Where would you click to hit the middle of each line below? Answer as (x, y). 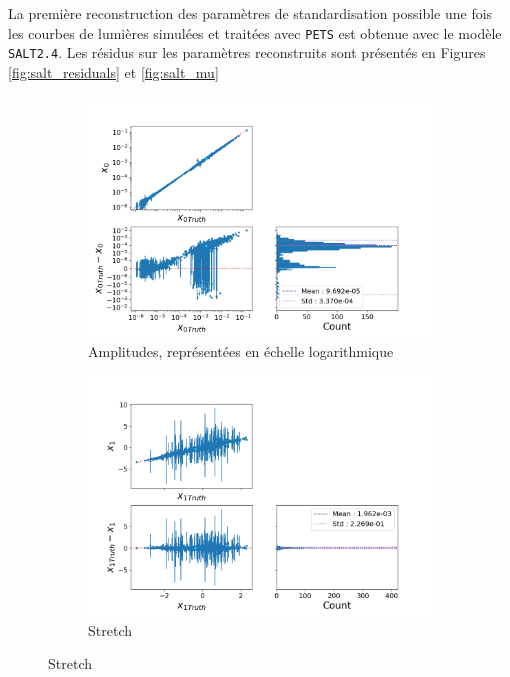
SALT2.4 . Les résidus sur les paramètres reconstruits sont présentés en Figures (247, 52)
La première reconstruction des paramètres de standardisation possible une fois (250, 13)
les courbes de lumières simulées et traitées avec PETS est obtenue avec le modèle (255, 32)
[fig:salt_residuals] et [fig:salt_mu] (113, 71)
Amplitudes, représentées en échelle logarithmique (241, 350)
